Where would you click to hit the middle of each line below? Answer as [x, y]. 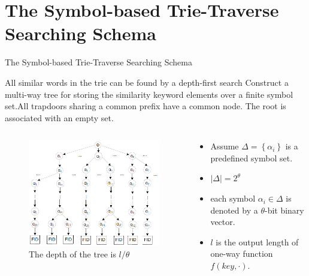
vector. [223, 222]
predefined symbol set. [252, 157]
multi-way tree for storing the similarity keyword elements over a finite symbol [149, 94]
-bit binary [284, 210]
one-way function [242, 253]
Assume [225, 146]
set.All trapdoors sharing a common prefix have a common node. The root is [146, 106]
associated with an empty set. [59, 117]
